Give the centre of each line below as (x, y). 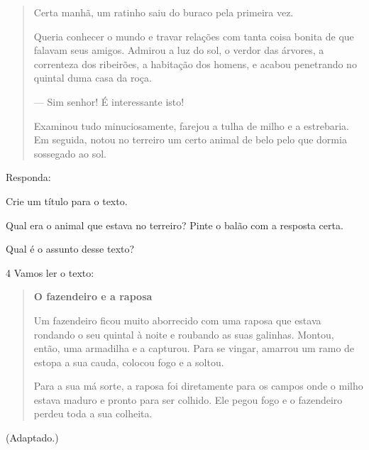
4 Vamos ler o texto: (50, 272)
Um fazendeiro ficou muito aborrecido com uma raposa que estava (177, 320)
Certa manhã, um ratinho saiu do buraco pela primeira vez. (164, 12)
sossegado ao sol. (70, 153)
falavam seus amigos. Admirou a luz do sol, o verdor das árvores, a (179, 50)
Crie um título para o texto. (67, 201)
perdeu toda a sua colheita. (93, 413)
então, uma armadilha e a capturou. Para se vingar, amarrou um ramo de (194, 348)
